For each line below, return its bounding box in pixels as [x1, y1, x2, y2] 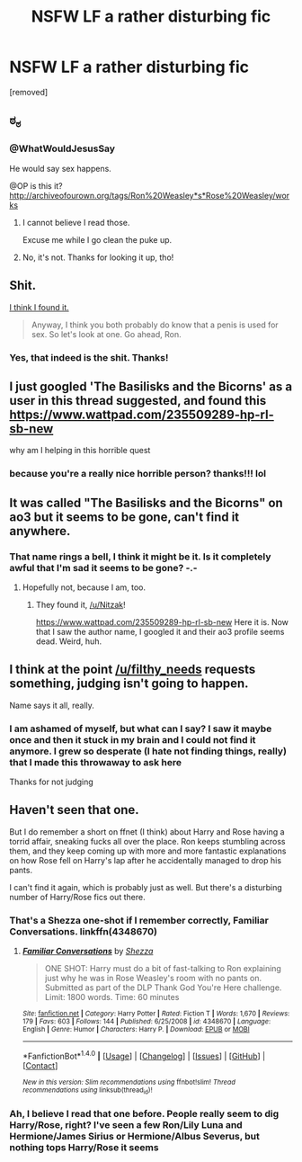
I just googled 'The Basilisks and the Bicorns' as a [9, 379, 293, 394]
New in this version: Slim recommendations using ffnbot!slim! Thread [22, 1077, 236, 1086]
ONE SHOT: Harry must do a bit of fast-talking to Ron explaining [44, 963, 281, 974]
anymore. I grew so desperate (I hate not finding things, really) [9, 745, 288, 757]
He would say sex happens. [9, 163, 112, 174]
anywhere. [9, 523, 71, 539]
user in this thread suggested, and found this [9, 393, 267, 408]
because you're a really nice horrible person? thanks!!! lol [9, 468, 267, 480]
